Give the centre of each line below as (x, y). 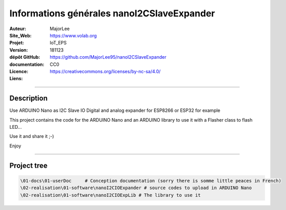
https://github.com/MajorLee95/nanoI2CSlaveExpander (108, 57)
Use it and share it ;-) (32, 136)
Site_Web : (20, 35)
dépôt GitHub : (25, 57)
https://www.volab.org (73, 35)
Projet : (17, 43)
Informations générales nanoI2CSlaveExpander (112, 13)
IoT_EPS (58, 43)
